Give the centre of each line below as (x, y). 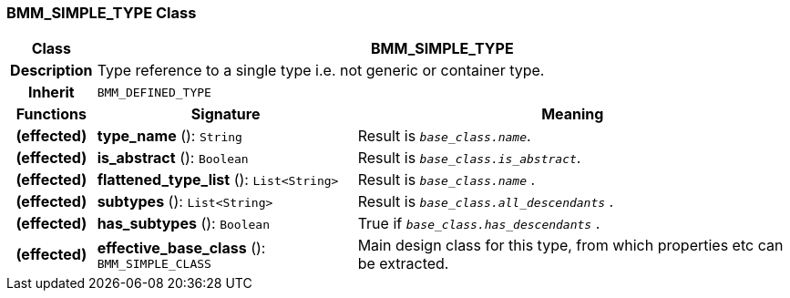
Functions (51, 114)
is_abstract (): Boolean (173, 158)
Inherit (51, 92)
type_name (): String (169, 136)
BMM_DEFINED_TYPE (154, 92)
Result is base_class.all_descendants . (486, 202)
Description (51, 71)
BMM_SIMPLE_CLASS (154, 263)
